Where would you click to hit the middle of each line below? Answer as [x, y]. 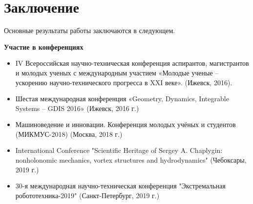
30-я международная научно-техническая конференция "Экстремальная [120, 186]
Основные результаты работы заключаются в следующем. [90, 30]
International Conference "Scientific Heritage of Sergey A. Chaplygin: [119, 150]
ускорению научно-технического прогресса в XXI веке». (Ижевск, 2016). [124, 82]
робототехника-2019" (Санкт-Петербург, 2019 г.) [87, 195]
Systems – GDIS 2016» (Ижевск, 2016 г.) [77, 108]
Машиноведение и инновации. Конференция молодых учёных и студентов [126, 124]
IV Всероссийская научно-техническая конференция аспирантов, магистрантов [132, 63]
